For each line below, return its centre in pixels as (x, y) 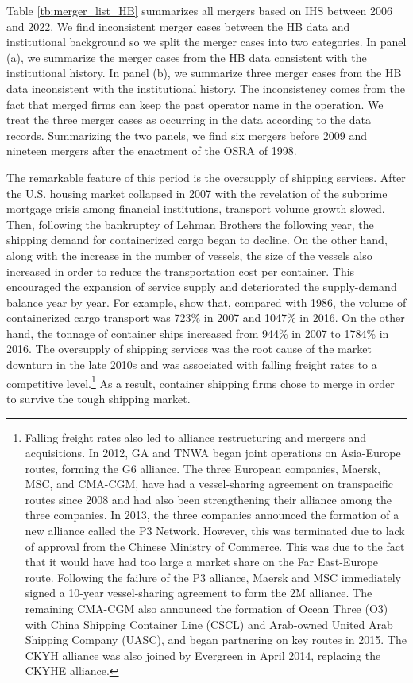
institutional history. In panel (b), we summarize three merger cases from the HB (204, 73)
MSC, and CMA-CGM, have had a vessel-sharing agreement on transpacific (209, 484)
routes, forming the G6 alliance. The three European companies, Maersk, (203, 468)
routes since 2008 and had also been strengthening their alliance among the (208, 499)
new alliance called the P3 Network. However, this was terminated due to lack (215, 531)
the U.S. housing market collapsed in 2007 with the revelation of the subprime (197, 193)
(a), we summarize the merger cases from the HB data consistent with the (187, 57)
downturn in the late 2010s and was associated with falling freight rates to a (192, 365)
